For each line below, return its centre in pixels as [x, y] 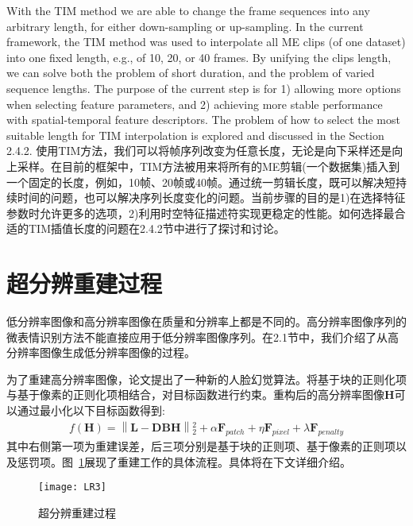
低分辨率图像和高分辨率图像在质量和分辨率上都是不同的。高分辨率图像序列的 [206, 321]
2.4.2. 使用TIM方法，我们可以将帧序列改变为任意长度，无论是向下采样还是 [199, 151]
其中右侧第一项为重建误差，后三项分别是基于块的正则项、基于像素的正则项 [201, 446]
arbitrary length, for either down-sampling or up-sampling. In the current [185, 26]
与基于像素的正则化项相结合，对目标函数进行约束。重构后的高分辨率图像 [195, 394]
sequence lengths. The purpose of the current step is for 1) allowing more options [204, 88]
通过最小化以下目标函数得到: [91, 410]
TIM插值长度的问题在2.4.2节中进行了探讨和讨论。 [156, 228]
